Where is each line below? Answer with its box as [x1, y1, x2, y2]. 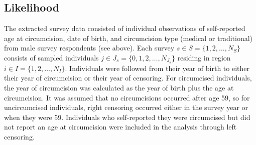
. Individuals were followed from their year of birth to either [65, 62, 249, 73]
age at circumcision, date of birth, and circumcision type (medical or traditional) [4, 32, 253, 43]
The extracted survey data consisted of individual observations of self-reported [4, 23, 245, 33]
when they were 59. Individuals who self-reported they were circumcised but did [4, 111, 250, 122]
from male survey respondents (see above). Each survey [4, 42, 175, 53]
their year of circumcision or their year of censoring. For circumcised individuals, [4, 72, 252, 83]
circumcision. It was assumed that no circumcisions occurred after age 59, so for [4, 92, 250, 102]
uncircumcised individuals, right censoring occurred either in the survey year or [4, 102, 248, 112]
